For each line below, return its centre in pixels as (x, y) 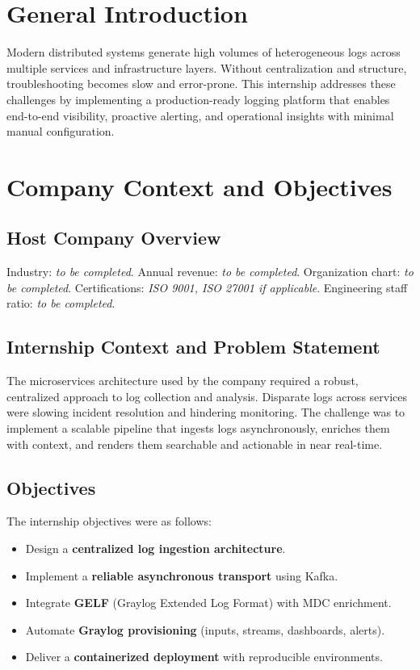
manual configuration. (61, 131)
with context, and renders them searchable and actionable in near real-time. (195, 444)
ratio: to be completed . (61, 303)
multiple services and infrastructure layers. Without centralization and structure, (207, 67)
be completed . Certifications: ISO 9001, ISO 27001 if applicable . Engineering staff (207, 287)
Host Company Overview (114, 238)
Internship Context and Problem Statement (193, 347)
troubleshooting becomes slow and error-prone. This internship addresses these (201, 84)
